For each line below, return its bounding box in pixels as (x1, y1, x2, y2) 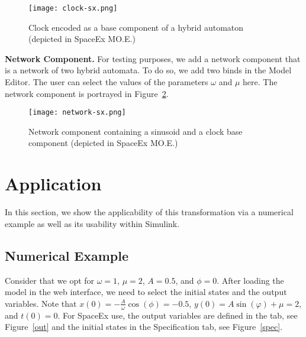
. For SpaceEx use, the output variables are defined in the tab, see (57, 309, 298, 321)
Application (5, 171, 102, 196)
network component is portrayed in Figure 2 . (5, 87, 169, 99)
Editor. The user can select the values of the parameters (5, 76, 208, 88)
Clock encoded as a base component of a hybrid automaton (28, 21, 244, 33)
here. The (243, 76, 278, 88)
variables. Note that (5, 297, 77, 309)
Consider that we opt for (5, 274, 95, 286)
